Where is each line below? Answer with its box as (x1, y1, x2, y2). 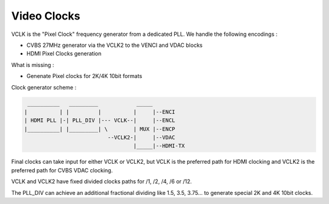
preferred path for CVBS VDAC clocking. (11, 166, 113, 174)
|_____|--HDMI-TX (133, 142, 185, 149)
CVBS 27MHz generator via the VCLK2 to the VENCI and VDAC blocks (26, 41, 203, 49)
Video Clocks (11, 9, 80, 23)
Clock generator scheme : (11, 83, 77, 91)
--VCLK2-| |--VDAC (107, 134, 175, 141)
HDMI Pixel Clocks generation (26, 50, 102, 57)
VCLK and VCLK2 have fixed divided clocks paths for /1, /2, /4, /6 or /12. (11, 178, 192, 185)
